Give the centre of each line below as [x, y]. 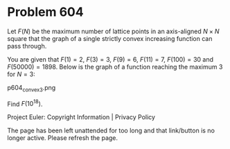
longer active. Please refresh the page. [63, 138]
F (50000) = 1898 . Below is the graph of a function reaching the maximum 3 [115, 67]
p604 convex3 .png [32, 88]
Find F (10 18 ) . [25, 103]
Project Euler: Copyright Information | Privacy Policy [81, 117]
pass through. [27, 46]
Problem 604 [46, 12]
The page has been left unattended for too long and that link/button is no [111, 131]
